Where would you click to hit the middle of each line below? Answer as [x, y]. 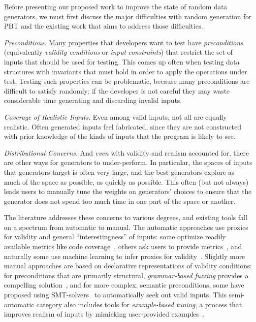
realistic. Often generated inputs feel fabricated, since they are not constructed [123, 126]
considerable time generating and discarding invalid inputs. [93, 100]
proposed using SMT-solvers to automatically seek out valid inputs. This [115, 295]
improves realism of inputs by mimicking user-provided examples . [104, 314]
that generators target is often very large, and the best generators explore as [119, 172]
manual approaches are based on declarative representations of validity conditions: [128, 266]
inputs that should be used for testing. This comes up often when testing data [122, 61]
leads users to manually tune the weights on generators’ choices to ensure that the [128, 191]
